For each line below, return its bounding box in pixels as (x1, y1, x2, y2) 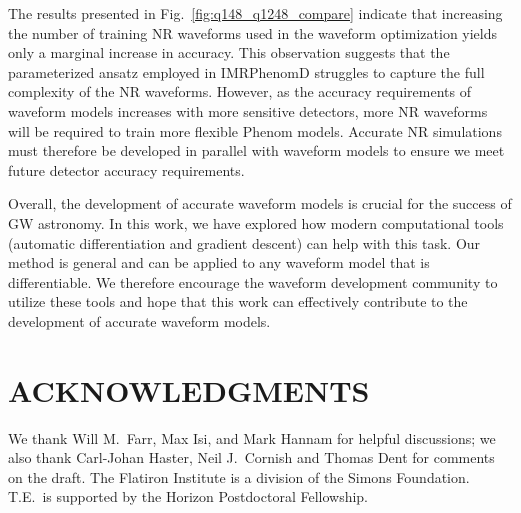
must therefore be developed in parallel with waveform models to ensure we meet (8, 140, 505, 161)
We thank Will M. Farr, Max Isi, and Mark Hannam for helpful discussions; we (8, 427, 496, 448)
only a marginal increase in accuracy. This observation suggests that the (8, 42, 450, 63)
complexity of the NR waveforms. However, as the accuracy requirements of (8, 81, 471, 102)
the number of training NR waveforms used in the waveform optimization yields (8, 22, 498, 43)
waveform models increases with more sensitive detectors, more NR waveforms (8, 100, 488, 121)
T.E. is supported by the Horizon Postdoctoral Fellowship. (8, 486, 368, 507)
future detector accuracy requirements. (8, 159, 245, 180)
